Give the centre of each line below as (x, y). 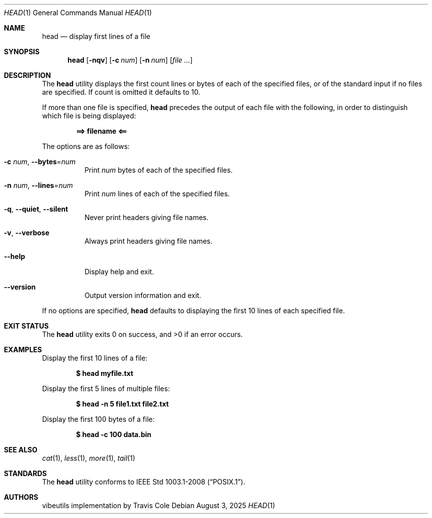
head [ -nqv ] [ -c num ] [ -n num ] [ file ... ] (130, 60)
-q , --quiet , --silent (36, 209)
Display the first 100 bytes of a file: (98, 419)
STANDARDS (25, 473)
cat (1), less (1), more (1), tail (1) (89, 458)
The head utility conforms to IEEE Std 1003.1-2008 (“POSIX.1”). (144, 482)
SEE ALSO (21, 450)
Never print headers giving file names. (146, 217)
